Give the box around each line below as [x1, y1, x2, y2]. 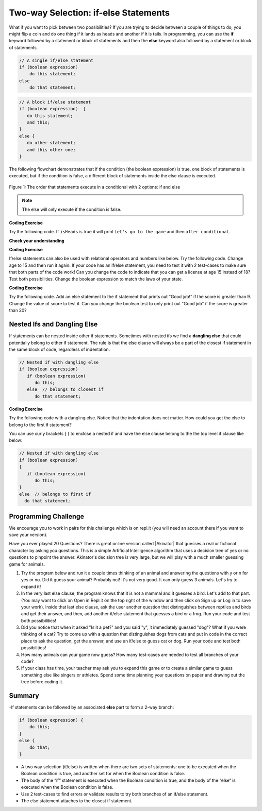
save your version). [9, 532, 48, 537]
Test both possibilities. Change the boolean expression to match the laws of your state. [9, 276, 183, 282]
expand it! [21, 584, 41, 589]
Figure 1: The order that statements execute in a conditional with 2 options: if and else [9, 184, 180, 190]
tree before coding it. [21, 679, 64, 685]
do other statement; [27, 140, 76, 146]
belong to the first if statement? [9, 422, 72, 428]
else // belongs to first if [19, 491, 91, 497]
